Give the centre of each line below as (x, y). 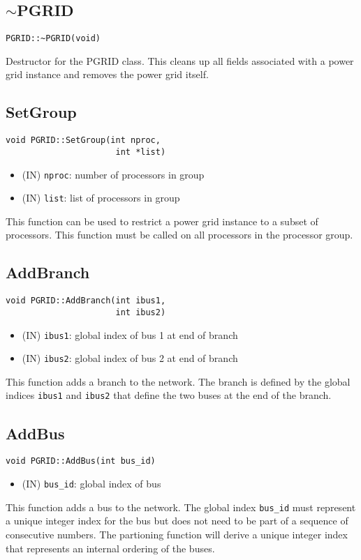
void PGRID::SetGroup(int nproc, (83, 141)
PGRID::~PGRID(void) (53, 39)
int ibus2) (141, 312)
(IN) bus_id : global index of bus (91, 483)
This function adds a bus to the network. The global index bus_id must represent (181, 507)
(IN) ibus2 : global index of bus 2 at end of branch (130, 358)
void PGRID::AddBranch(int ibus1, (86, 301)
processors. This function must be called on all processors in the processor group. (179, 235)
